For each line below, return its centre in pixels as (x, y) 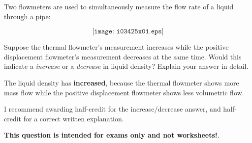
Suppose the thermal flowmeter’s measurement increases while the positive (116, 47)
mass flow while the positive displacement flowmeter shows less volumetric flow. (124, 92)
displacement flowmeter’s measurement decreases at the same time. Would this (123, 56)
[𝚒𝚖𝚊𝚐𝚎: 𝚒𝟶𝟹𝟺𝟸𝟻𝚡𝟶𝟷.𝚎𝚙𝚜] (128, 32)
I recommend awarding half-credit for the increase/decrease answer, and (112, 109)
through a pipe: (27, 16)
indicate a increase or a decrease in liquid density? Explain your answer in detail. (126, 66)
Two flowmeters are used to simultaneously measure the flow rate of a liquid (119, 6)
